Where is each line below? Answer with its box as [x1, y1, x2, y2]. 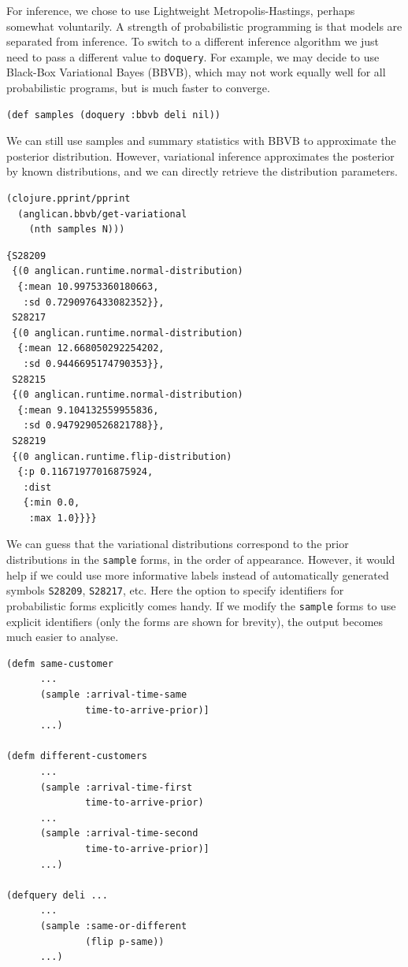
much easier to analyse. [6, 628, 119, 645]
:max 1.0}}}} [28, 512, 97, 524]
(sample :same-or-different [39, 920, 187, 932]
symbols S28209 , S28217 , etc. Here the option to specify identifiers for [6, 582, 344, 598]
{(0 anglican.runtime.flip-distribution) [12, 450, 232, 462]
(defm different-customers [6, 750, 147, 762]
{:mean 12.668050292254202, [17, 343, 165, 354]
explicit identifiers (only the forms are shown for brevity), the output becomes [6, 613, 384, 629]
